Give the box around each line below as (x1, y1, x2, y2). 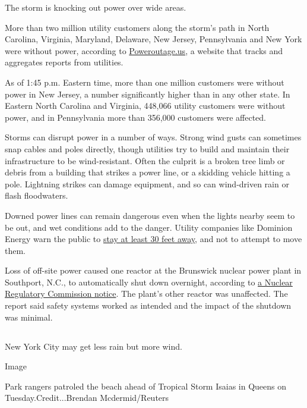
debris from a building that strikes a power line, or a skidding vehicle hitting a (5, 166, 290, 178)
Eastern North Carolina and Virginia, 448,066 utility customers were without (5, 99, 286, 112)
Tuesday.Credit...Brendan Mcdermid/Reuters (5, 391, 169, 404)
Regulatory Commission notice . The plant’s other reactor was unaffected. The (5, 287, 288, 300)
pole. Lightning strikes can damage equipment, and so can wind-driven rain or (5, 177, 289, 190)
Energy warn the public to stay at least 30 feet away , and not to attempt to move (5, 233, 302, 245)
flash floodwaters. (5, 189, 68, 202)
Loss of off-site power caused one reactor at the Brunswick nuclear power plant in (5, 264, 302, 277)
